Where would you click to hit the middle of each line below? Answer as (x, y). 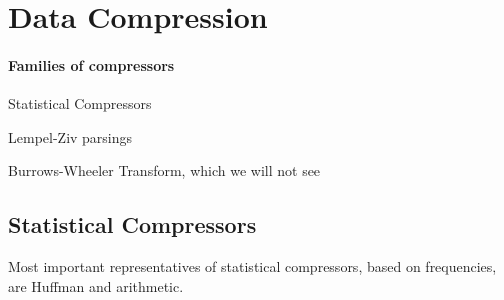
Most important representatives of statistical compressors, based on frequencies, (252, 266)
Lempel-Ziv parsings (70, 136)
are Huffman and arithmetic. (96, 285)
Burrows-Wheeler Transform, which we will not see (164, 170)
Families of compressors (91, 64)
